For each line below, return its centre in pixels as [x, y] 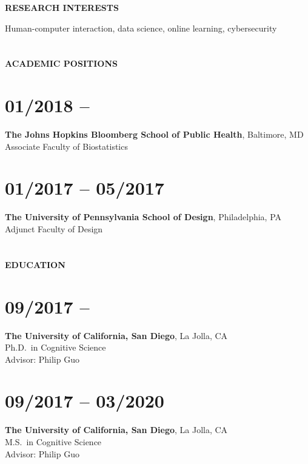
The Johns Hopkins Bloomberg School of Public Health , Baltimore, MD [154, 134]
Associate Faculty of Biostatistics [66, 146]
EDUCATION [35, 264]
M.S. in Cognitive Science [53, 442]
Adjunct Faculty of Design [54, 229]
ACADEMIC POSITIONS [61, 63]
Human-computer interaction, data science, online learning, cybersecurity [141, 28]
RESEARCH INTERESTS [62, 7]
